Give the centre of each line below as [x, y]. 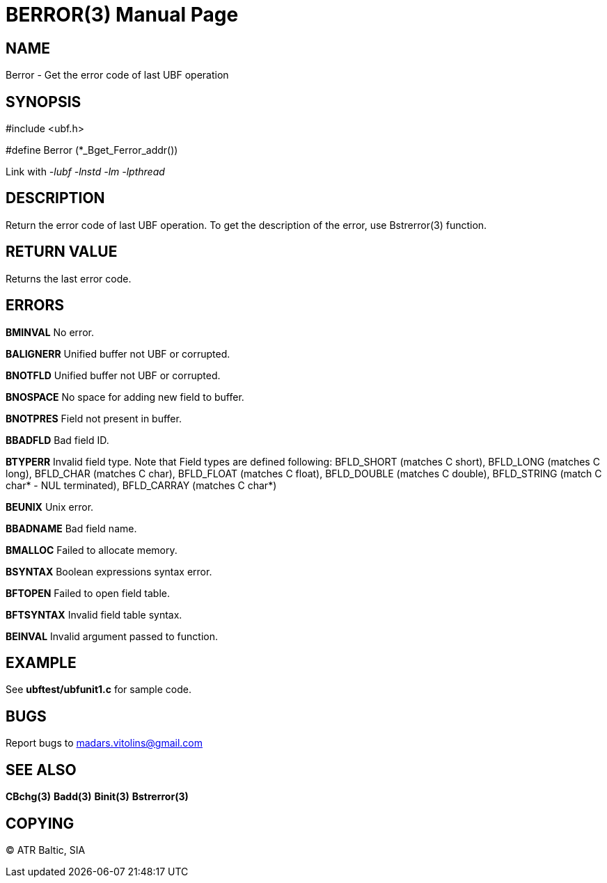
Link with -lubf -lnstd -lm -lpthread [85, 172]
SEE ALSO [41, 770]
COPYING [40, 823]
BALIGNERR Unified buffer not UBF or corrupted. [118, 353]
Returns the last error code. [69, 278]
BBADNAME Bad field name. [71, 528]
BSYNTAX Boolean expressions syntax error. [109, 571]
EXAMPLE [41, 662]
